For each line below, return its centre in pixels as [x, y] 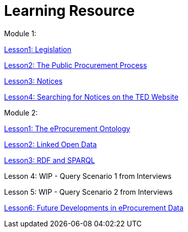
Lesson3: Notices [33, 81]
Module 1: [20, 33]
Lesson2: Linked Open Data [50, 144]
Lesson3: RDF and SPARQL [50, 160]
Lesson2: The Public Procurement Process [76, 65]
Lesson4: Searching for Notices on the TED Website [91, 97]
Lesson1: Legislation [38, 49]
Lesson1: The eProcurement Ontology [67, 128]
